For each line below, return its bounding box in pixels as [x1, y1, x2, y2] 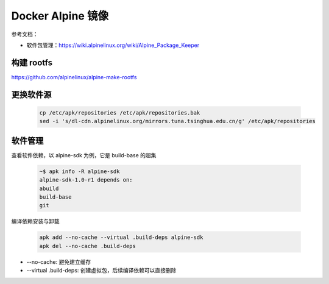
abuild [39, 185, 59, 192]
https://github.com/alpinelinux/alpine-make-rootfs [11, 73, 137, 80]
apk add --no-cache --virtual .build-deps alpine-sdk [39, 234, 203, 241]
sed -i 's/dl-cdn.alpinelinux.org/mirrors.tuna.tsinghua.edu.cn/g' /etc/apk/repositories [39, 118, 316, 125]
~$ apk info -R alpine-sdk [39, 168, 120, 175]
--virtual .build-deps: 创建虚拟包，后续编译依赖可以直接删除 [26, 267, 177, 274]
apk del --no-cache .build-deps [39, 243, 136, 249]
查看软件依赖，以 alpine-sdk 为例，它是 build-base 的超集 [11, 151, 157, 158]
